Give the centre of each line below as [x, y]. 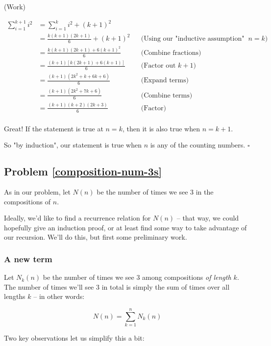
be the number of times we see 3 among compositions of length [137, 277]
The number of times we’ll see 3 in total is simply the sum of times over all [117, 286]
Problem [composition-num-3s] [83, 171]
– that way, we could [208, 218]
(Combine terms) [167, 95]
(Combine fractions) [171, 53]
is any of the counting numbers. [198, 145]
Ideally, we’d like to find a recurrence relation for [77, 218]
